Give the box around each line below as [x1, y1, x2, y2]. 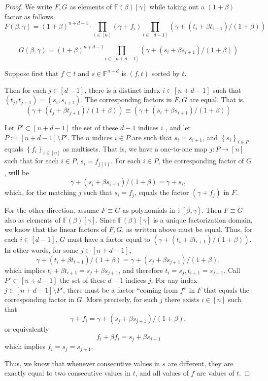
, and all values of [135, 368, 189, 378]
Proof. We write [4, 1, 52, 11]
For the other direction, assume [4, 205, 99, 215]
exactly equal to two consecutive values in [4, 368, 131, 378]
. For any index [151, 275, 198, 285]
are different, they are [167, 358, 234, 368]
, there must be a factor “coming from [63, 284, 178, 295]
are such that [132, 132, 172, 142]
